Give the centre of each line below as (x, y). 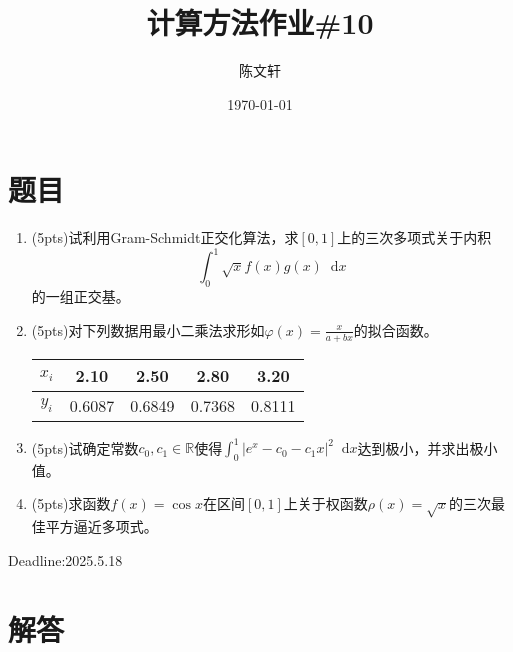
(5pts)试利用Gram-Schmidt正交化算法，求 (165, 237)
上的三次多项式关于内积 (414, 237)
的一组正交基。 (80, 296)
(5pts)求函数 (71, 503)
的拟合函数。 (395, 329)
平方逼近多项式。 (101, 526)
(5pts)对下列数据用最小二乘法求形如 (148, 329)
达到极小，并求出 (413, 447)
